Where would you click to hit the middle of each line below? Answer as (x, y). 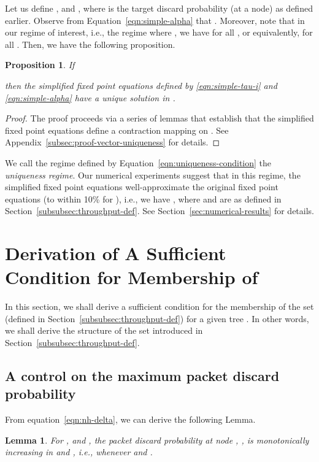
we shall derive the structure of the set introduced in (104, 330)
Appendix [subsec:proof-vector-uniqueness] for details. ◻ (113, 142)
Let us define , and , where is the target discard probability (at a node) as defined (159, 8)
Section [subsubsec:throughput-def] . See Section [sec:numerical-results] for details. (159, 211)
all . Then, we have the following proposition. (90, 44)
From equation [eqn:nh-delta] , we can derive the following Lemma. (130, 419)
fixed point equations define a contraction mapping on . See (117, 130)
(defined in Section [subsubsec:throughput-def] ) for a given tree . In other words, (157, 318)
